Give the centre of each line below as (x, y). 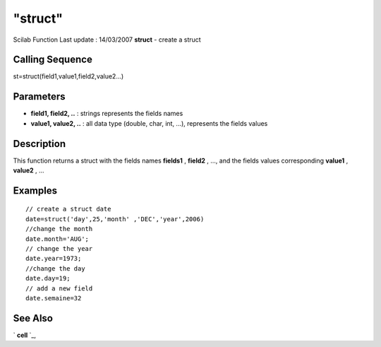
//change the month (59, 229)
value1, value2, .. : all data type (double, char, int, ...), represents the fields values (149, 123)
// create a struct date (68, 209)
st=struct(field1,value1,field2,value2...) (68, 76)
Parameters (39, 96)
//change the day (55, 268)
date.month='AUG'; (58, 239)
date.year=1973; (54, 259)
